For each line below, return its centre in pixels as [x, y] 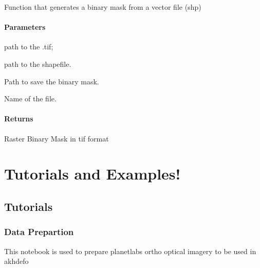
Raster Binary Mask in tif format [57, 138]
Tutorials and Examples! [92, 174]
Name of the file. [30, 99]
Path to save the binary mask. [52, 81]
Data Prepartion [39, 232]
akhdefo [16, 261]
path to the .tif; [29, 47]
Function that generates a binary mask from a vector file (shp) [103, 7]
